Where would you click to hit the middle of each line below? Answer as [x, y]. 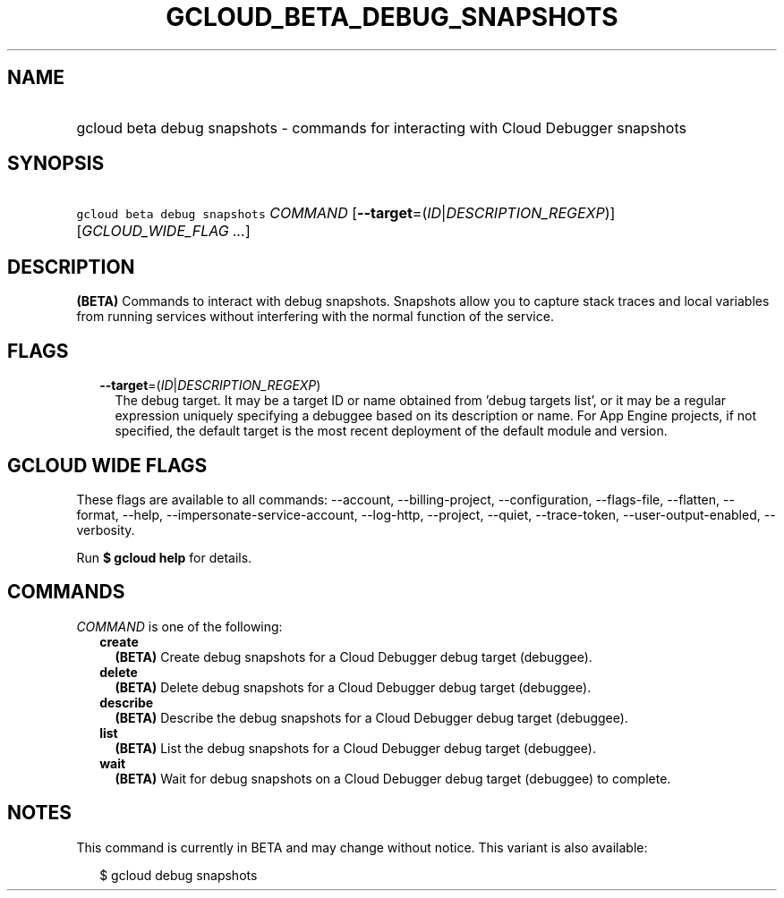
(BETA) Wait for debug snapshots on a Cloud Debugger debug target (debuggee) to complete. [393, 778]
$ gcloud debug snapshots [179, 875]
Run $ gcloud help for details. [164, 557]
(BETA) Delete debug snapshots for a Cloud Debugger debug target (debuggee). [353, 687]
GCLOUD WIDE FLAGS [107, 465]
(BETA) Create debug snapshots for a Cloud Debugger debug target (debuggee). [354, 657]
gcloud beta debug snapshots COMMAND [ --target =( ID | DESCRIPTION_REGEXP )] [346, 213]
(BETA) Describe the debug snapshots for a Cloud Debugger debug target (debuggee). [371, 717]
